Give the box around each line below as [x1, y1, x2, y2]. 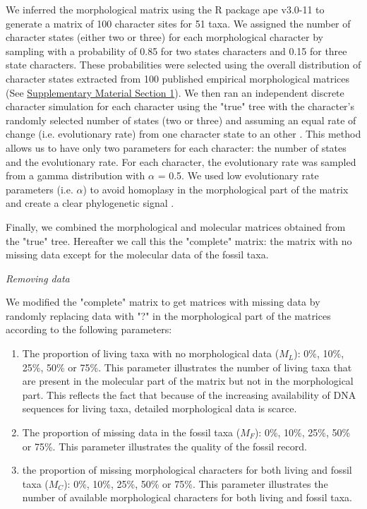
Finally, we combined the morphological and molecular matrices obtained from [6, 219, 346, 234]
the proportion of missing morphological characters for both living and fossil [22, 462, 352, 477]
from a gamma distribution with [6, 168, 145, 183]
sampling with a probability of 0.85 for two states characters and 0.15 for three [6, 43, 347, 58]
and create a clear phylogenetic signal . [6, 196, 174, 210]
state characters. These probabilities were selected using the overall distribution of [6, 57, 361, 72]
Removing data [6, 270, 70, 285]
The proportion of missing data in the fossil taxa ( [22, 425, 241, 440]
